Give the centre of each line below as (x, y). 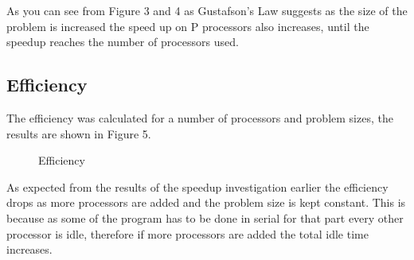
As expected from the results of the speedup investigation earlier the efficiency (197, 186)
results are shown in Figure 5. (79, 133)
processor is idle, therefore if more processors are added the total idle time (187, 233)
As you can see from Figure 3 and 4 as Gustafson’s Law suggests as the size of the (207, 10)
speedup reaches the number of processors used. (123, 42)
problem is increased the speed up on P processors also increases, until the (188, 26)
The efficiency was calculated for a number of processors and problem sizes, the (200, 117)
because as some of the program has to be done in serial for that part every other (205, 217)
